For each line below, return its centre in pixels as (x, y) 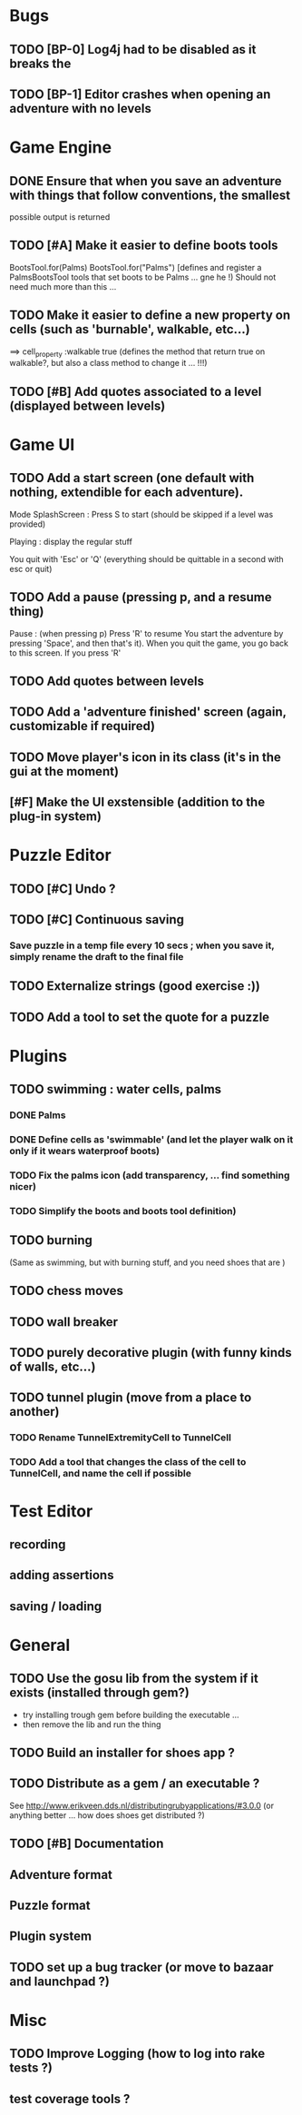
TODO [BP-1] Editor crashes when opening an (140, 94)
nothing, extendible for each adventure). (127, 493)
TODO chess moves (67, 1291)
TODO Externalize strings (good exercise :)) (135, 986)
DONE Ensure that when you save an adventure (146, 181)
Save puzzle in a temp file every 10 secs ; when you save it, (142, 945)
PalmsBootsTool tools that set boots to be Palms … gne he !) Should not (143, 277)
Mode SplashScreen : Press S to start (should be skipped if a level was (141, 514)
